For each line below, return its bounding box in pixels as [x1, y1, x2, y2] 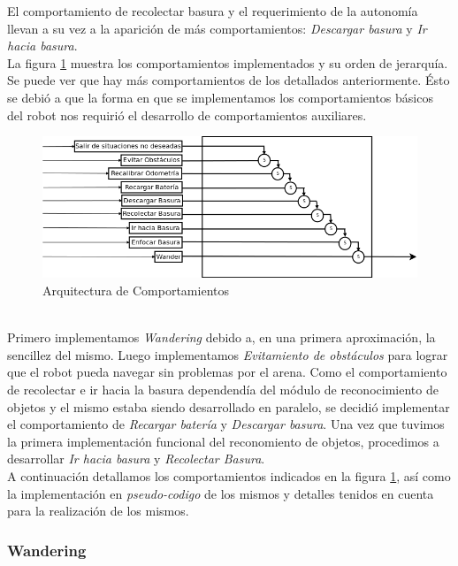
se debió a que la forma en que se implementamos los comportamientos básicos [7, 88, 433, 106]
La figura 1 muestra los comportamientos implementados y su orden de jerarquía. [7, 53, 448, 72]
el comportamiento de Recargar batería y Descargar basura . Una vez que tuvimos [7, 415, 445, 433]
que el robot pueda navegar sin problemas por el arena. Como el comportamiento [7, 363, 447, 381]
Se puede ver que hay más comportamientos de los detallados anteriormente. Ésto [7, 71, 450, 89]
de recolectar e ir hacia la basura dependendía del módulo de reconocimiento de [7, 379, 439, 398]
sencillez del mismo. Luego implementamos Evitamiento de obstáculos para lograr [7, 345, 448, 363]
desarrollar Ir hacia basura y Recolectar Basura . [7, 449, 265, 468]
